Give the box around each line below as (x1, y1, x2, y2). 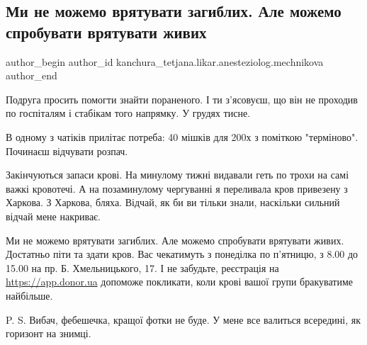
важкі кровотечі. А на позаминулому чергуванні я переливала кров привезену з (6, 181, 348, 196)
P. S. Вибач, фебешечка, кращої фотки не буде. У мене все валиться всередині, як (6, 312, 361, 327)
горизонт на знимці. (6, 326, 91, 341)
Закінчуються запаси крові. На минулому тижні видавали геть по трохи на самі (6, 167, 349, 182)
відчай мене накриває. (6, 208, 101, 223)
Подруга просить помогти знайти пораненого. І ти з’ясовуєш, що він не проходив (6, 91, 358, 106)
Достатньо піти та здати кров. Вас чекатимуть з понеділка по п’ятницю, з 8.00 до (6, 247, 358, 261)
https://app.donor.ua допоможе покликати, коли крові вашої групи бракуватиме (6, 274, 354, 289)
